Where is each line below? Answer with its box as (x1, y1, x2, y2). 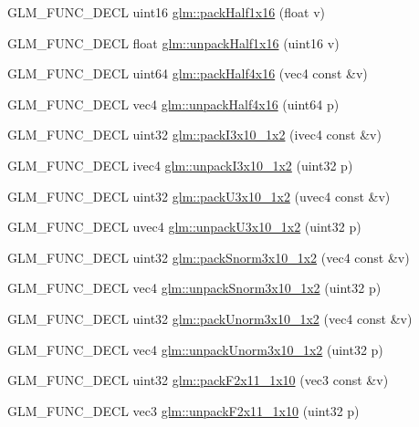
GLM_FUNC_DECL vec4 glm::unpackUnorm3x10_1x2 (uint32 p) (7, 339, 383, 359)
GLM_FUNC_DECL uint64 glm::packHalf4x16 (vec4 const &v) (7, 64, 368, 83)
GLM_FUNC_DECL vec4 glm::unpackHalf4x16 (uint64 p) (7, 94, 340, 113)
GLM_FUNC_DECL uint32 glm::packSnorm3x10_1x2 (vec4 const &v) (7, 247, 410, 266)
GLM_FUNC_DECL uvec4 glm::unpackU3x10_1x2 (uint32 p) (7, 217, 361, 236)
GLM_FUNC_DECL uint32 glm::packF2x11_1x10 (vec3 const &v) (7, 370, 389, 390)
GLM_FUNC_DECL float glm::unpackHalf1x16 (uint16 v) (7, 33, 340, 52)
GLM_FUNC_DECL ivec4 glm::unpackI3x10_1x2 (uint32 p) (7, 155, 353, 174)
